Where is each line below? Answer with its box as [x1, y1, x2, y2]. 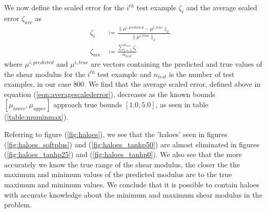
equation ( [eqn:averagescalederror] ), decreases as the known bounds [4, 88, 216, 99]
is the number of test [169, 68, 235, 79]
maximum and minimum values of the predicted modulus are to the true [4, 169, 232, 180]
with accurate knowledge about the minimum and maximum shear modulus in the [4, 189, 262, 200]
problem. [4, 199, 32, 210]
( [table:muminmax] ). [4, 111, 69, 122]
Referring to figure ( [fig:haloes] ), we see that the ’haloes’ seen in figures [4, 129, 228, 140]
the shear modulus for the [4, 68, 86, 79]
